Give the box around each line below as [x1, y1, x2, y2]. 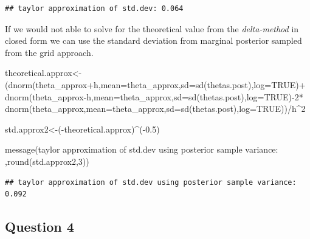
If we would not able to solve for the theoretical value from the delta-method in [5, 22, 299, 35]
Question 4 [5, 217, 74, 236]
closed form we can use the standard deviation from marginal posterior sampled [5, 34, 302, 47]
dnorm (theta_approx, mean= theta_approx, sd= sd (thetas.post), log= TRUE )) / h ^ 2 [5, 102, 306, 115]
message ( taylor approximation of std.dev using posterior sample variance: [5, 143, 278, 156]
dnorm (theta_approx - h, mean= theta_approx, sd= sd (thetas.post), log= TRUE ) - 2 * [5, 90, 303, 103]
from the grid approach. [5, 46, 94, 58]
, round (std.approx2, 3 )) [5, 154, 89, 167]
